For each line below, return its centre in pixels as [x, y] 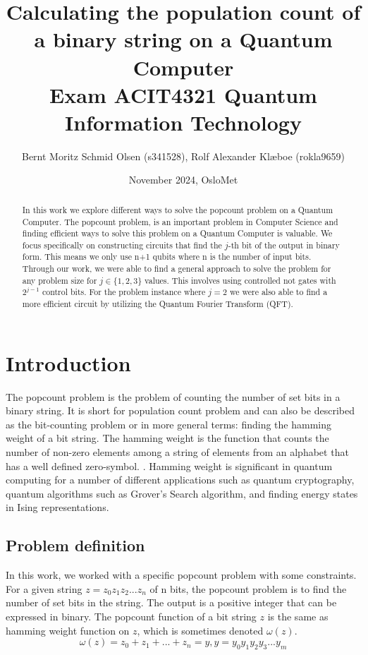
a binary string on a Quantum [183, 39]
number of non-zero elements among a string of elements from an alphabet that [177, 452]
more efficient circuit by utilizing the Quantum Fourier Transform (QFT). [158, 304]
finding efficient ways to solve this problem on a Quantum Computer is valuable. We [177, 233]
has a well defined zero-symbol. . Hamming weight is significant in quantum [169, 465]
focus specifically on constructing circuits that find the [122, 245]
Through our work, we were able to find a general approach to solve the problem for [177, 269]
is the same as [298, 617]
